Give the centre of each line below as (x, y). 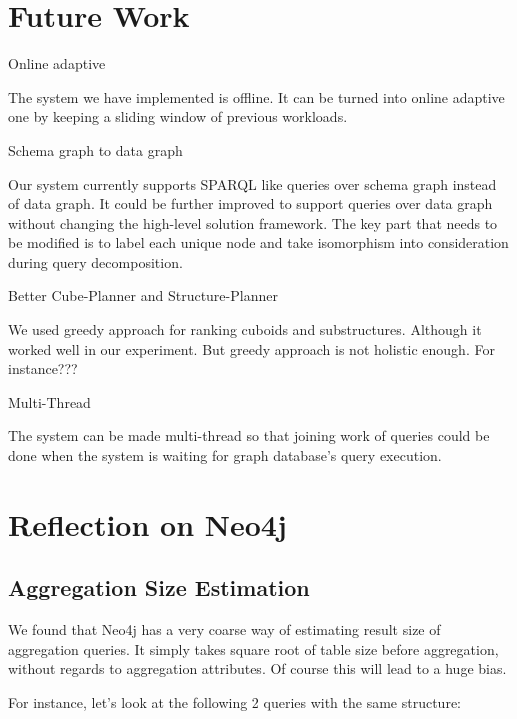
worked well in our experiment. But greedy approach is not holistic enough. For (251, 348)
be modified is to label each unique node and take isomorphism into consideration (258, 242)
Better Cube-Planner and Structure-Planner (143, 295)
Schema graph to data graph (95, 149)
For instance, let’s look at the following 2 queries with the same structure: (234, 701)
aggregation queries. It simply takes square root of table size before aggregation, (253, 648)
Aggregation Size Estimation (159, 587)
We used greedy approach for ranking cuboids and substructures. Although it (245, 329)
